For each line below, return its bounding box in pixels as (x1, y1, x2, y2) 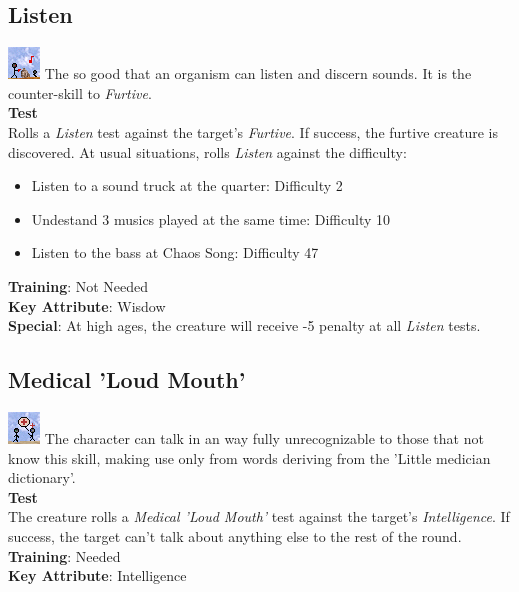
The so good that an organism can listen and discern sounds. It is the (44, 63, 472, 84)
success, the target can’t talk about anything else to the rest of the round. (8, 525, 462, 546)
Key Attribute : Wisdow (8, 295, 166, 316)
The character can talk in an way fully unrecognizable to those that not (44, 427, 484, 448)
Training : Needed (8, 545, 121, 566)
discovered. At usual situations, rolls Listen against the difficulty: (8, 141, 407, 162)
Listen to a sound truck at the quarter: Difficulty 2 (31, 175, 343, 196)
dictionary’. (8, 467, 76, 488)
